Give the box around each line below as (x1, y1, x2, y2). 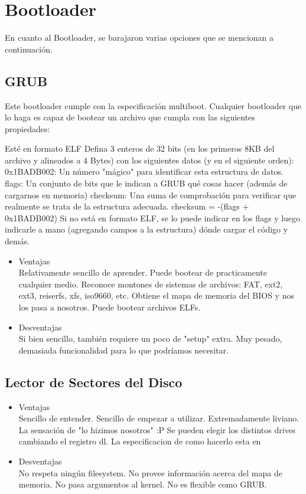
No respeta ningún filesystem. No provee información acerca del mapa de (18, 466, 282, 479)
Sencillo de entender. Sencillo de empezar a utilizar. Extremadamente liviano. (18, 412, 300, 424)
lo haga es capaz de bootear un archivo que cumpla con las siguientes (5, 111, 255, 123)
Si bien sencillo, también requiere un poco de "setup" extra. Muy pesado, (18, 332, 282, 345)
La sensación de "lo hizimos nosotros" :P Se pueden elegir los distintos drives (18, 423, 296, 436)
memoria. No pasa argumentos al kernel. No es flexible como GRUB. (18, 478, 267, 490)
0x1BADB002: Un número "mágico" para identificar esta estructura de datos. (5, 165, 284, 178)
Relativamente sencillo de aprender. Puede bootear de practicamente (18, 266, 268, 279)
